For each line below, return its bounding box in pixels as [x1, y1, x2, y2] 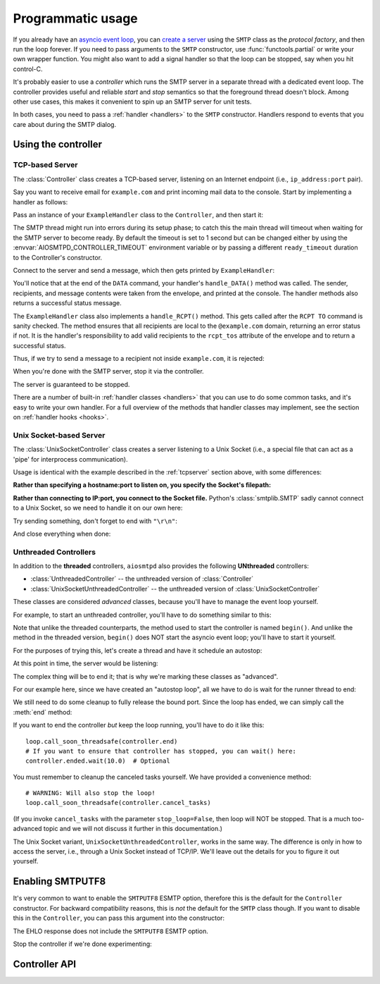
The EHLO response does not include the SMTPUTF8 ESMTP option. [13, 927, 209, 935]
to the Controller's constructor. [13, 253, 102, 262]
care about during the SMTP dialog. [13, 120, 116, 128]
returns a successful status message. [13, 299, 122, 307]
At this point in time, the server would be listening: [13, 659, 158, 668]
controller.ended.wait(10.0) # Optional [25, 757, 170, 765]
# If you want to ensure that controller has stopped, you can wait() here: [25, 747, 297, 755]
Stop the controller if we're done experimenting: [13, 940, 153, 948]
